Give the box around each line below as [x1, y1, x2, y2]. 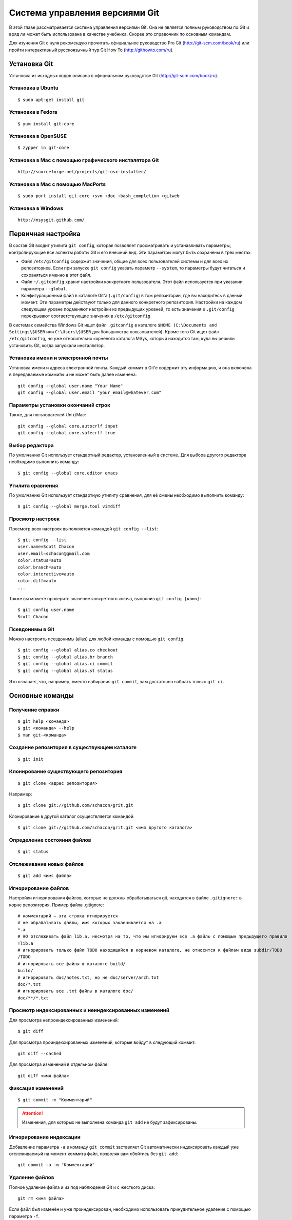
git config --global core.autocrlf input [18, 423, 118, 429]
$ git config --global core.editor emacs [18, 470, 118, 476]
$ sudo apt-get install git [18, 97, 85, 102]
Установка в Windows [9, 205, 63, 212]
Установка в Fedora [9, 109, 58, 116]
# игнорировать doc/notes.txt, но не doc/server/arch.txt [18, 975, 159, 980]
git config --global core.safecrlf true [18, 430, 116, 435]
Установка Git [9, 60, 53, 68]
